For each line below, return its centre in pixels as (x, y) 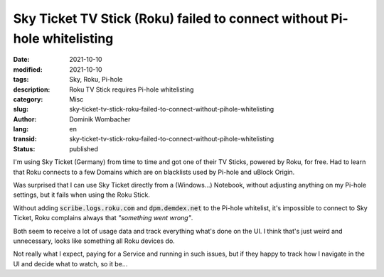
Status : (24, 148)
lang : (21, 129)
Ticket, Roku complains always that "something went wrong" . (103, 218)
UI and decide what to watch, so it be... (70, 264)
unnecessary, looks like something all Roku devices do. (94, 241)
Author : (25, 119)
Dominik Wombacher (100, 119)
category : (28, 99)
